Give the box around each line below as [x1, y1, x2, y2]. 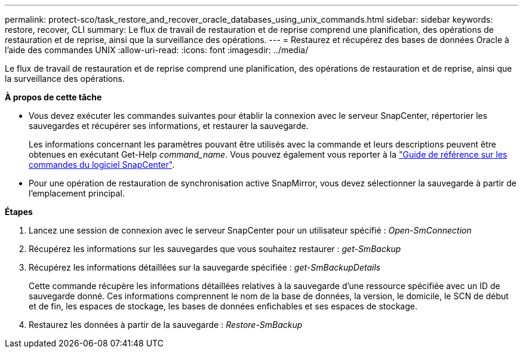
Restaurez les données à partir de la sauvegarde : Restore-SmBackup [29, 320, 303, 330]
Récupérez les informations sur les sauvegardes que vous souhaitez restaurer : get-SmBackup [29, 244, 401, 254]
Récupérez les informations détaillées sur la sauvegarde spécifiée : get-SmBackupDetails [29, 262, 381, 272]
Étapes [5, 207, 33, 217]
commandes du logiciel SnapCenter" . [29, 159, 175, 170]
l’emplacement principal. [29, 188, 125, 198]
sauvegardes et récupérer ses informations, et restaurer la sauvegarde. [29, 121, 309, 131]
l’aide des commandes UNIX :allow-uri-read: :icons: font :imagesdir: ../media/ [5, 45, 309, 55]
